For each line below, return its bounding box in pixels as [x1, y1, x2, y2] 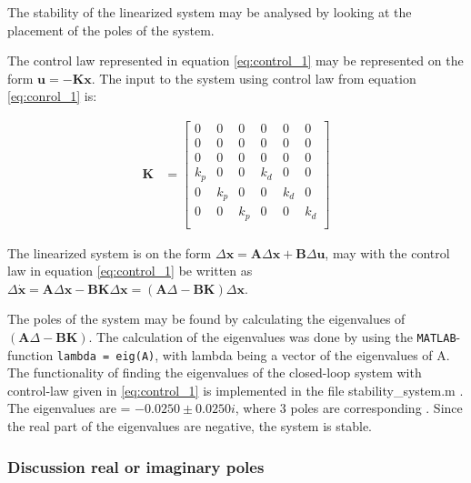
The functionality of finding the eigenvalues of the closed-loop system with [7, 363, 422, 382]
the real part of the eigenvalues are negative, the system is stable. [7, 417, 373, 436]
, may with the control [325, 243, 450, 262]
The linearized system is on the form [7, 243, 212, 262]
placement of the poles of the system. [7, 20, 215, 39]
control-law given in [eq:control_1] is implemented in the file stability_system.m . [7, 380, 464, 399]
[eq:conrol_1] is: [7, 86, 97, 106]
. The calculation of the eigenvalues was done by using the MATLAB [88, 327, 456, 346]
